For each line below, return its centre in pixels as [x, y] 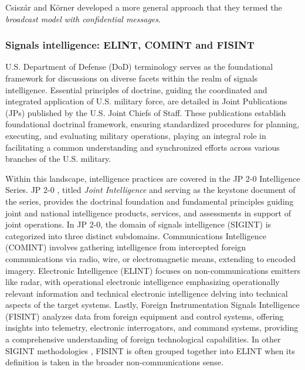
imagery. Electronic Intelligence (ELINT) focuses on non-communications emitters [153, 270]
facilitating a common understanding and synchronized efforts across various [143, 147]
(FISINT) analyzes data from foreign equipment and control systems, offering [145, 316]
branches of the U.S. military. [58, 159]
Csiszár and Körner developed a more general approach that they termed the [144, 7]
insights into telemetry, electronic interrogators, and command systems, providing [152, 327]
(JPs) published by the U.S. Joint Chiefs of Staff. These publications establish [146, 112]
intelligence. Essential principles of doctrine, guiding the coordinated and [136, 89]
